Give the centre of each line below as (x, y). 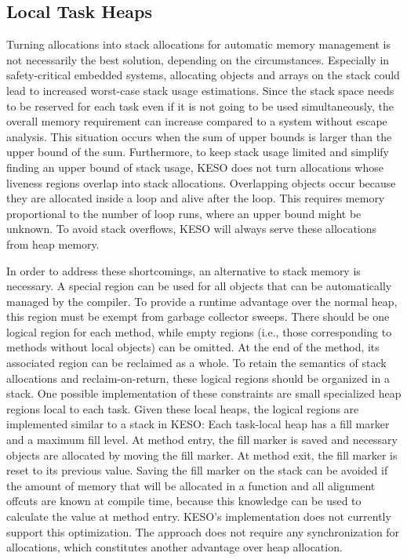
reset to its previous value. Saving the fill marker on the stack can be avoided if (197, 470)
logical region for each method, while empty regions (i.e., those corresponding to (199, 331)
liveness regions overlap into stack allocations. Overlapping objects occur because (201, 182)
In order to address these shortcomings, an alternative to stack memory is (184, 270)
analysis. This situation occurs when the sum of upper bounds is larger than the (199, 136)
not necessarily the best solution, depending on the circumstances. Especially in (198, 59)
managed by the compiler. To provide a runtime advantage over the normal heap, (202, 301)
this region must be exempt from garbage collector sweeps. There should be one (198, 316)
